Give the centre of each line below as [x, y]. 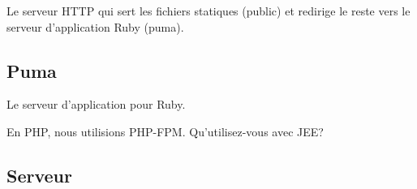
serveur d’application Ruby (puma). [95, 26]
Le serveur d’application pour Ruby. [96, 104]
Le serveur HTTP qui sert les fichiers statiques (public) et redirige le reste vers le [208, 11]
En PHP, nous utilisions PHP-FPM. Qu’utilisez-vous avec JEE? [165, 131]
